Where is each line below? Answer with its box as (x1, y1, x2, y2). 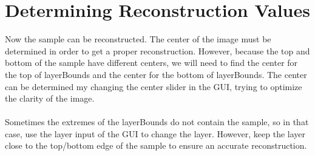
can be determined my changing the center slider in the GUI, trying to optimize (5, 80, 302, 93)
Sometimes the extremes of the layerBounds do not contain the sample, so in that (5, 115, 309, 128)
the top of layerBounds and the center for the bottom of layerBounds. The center (5, 68, 307, 80)
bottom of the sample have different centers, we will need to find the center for (5, 56, 298, 69)
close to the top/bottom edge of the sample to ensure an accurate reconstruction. (5, 139, 307, 152)
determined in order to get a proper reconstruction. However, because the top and (5, 44, 310, 57)
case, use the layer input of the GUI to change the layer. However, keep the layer (5, 127, 305, 140)
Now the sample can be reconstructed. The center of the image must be (5, 33, 271, 45)
